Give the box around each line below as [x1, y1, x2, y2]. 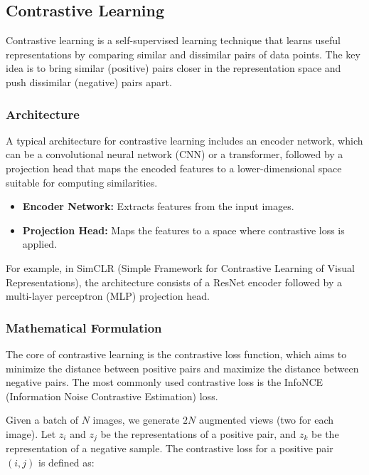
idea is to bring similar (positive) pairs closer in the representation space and [6, 61, 341, 75]
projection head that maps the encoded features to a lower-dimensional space [6, 160, 342, 175]
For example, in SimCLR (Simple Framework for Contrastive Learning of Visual [6, 260, 355, 275]
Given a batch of [6, 412, 78, 427]
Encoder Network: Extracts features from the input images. [22, 199, 294, 214]
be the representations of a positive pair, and [100, 426, 296, 441]
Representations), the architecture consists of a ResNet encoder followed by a [6, 274, 343, 289]
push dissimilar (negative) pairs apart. [6, 74, 172, 89]
